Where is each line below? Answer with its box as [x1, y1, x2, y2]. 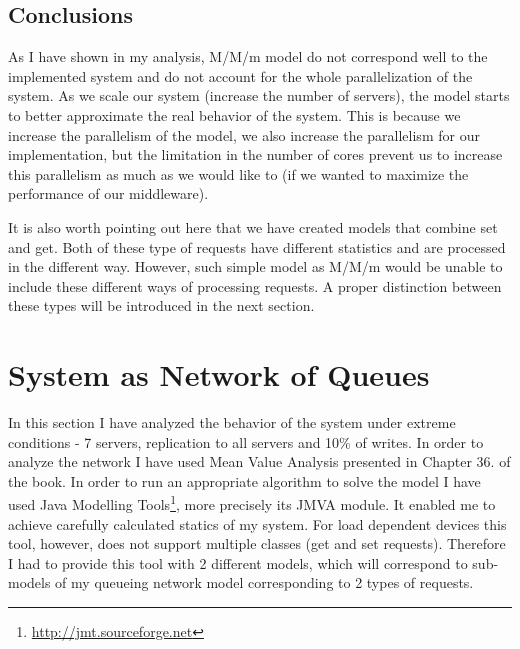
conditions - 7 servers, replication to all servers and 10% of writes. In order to [8, 431, 484, 452]
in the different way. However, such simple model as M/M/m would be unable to [8, 256, 503, 277]
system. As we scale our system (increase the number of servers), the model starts [8, 85, 510, 106]
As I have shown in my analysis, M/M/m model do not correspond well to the [8, 46, 488, 67]
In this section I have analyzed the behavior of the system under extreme [8, 412, 456, 433]
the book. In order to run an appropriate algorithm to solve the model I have [8, 470, 481, 491]
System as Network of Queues [8, 354, 430, 395]
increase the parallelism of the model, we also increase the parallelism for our [8, 124, 480, 145]
